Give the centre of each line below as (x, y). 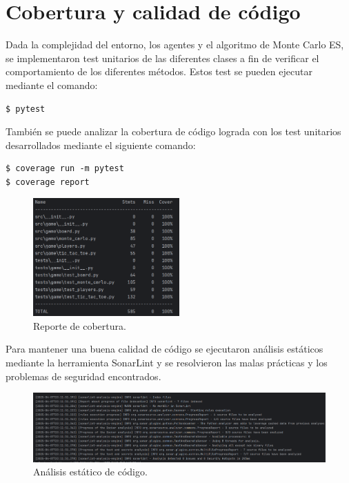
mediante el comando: (52, 85)
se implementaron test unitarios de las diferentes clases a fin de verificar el (162, 58)
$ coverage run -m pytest (65, 169)
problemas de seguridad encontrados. (83, 376)
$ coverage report (48, 182)
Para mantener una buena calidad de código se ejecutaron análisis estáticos (164, 349)
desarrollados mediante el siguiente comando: (101, 145)
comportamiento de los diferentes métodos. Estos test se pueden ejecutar (159, 71)
